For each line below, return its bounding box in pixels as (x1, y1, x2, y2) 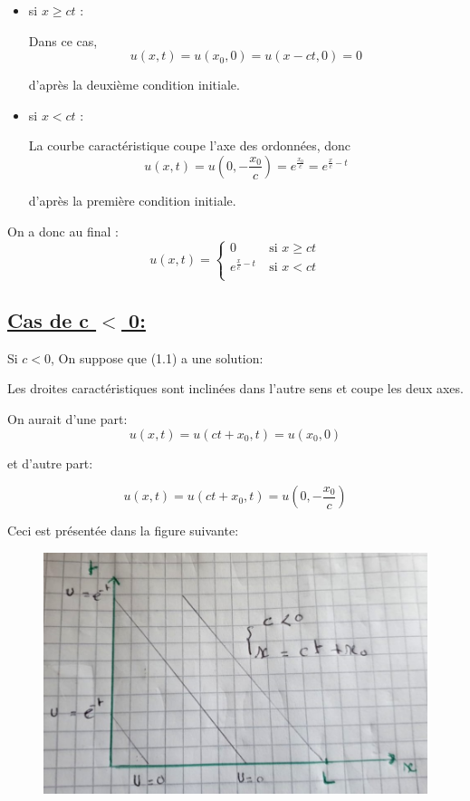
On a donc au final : (7, 221, 119, 240)
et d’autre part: (7, 453, 93, 472)
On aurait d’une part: (7, 410, 128, 429)
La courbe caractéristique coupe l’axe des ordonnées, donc (28, 136, 351, 155)
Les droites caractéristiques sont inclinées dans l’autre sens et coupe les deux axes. (7, 379, 464, 398)
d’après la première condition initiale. (28, 190, 236, 209)
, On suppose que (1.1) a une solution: (51, 348, 264, 367)
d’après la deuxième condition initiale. (28, 75, 240, 94)
